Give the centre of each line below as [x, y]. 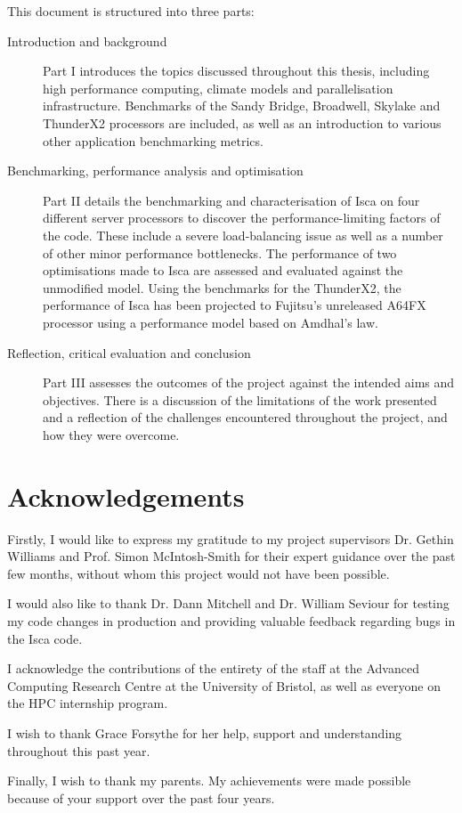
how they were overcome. [111, 434]
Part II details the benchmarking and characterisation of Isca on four [231, 200]
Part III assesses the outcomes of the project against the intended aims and [249, 382]
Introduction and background [87, 41]
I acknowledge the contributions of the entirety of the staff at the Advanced [213, 668]
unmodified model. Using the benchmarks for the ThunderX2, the [222, 287]
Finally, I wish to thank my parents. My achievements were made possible [209, 780]
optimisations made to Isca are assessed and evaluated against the [223, 270]
